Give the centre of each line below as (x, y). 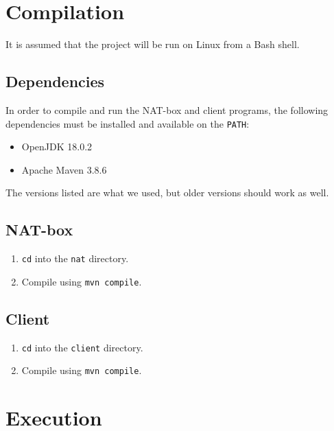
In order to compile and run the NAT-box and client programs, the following (167, 109)
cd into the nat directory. (75, 258)
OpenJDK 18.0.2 (57, 147)
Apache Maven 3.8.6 (64, 169)
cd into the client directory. (82, 347)
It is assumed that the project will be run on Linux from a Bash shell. (153, 44)
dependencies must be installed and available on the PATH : (128, 123)
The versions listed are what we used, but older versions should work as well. (167, 193)
